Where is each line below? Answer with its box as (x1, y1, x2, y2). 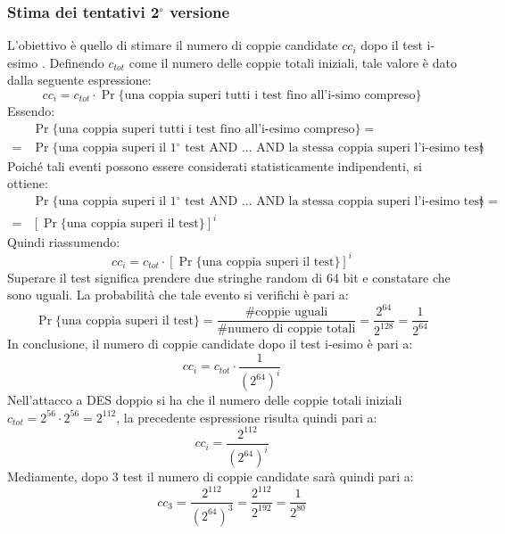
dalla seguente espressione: (7, 70, 152, 89)
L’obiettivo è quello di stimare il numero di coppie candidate (7, 36, 338, 54)
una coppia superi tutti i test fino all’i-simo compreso (124, 89, 416, 102)
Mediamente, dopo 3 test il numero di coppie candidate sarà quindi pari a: (7, 467, 414, 486)
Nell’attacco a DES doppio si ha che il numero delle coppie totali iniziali (7, 390, 402, 409)
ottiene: (7, 174, 48, 193)
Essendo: (7, 102, 55, 119)
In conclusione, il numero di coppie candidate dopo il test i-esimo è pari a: (7, 334, 413, 353)
